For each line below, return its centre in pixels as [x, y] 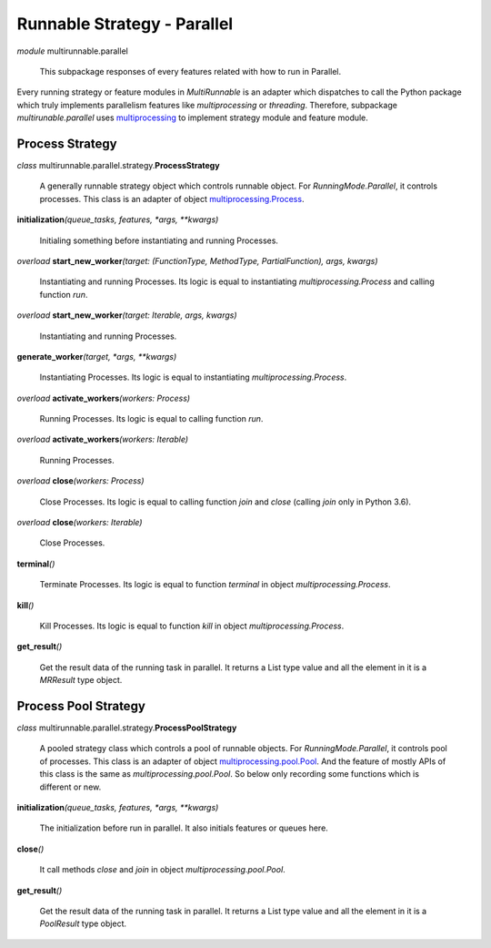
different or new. [70, 787]
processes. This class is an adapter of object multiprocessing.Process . [172, 199]
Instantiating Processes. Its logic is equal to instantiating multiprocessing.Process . [193, 377]
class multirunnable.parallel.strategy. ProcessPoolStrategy [127, 728]
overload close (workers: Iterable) [80, 523]
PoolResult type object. [83, 923]
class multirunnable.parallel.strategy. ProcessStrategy [118, 166]
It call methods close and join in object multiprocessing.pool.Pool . [162, 870]
